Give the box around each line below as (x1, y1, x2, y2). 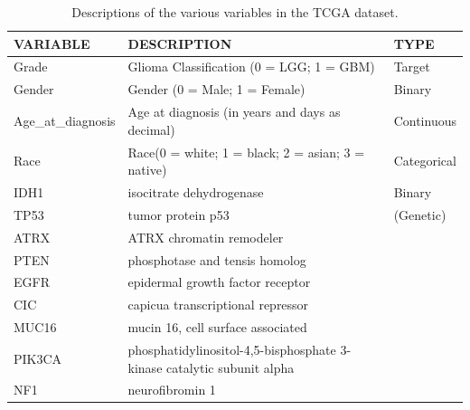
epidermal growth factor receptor (127, 272, 311, 291)
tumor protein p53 (127, 205, 230, 224)
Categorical (393, 151, 456, 170)
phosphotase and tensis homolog (127, 250, 306, 269)
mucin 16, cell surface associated (127, 318, 307, 337)
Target (393, 57, 430, 76)
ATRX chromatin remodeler (127, 227, 284, 246)
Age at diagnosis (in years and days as (127, 102, 341, 121)
